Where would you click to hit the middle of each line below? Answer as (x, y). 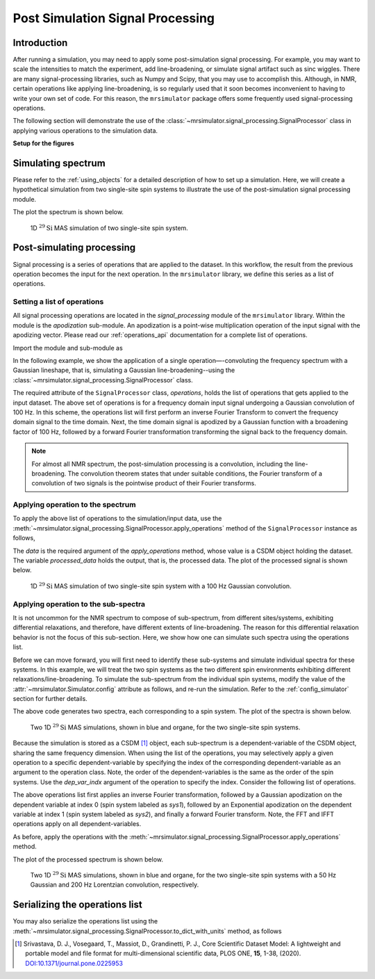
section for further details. (50, 699)
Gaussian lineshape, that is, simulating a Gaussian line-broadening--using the (124, 370)
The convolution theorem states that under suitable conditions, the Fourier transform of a (195, 474)
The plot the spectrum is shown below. (68, 212)
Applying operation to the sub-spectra (79, 604)
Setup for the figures (43, 143)
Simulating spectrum (59, 163)
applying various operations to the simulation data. (85, 130)
